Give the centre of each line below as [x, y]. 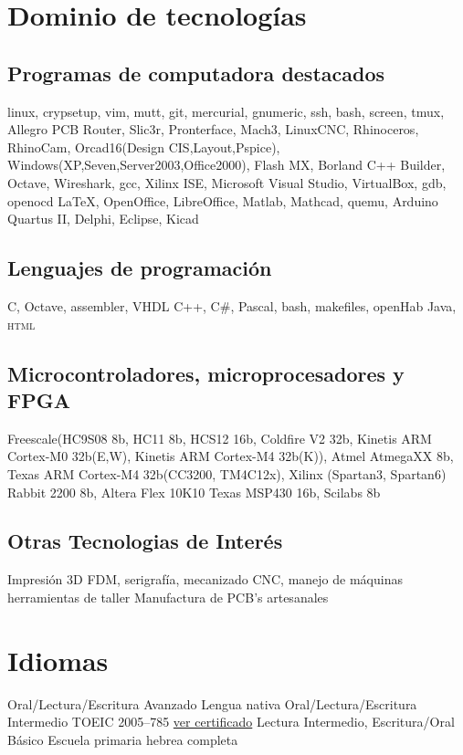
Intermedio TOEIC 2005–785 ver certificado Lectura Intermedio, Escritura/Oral [231, 722]
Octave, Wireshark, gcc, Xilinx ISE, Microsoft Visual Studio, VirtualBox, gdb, [227, 182]
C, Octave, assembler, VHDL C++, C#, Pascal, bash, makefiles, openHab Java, [232, 305]
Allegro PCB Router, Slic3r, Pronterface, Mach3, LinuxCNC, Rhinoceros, [213, 129]
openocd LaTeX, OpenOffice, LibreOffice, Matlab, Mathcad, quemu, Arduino [223, 200]
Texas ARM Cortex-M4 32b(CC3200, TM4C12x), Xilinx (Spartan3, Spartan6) [227, 473]
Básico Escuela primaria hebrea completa [123, 739]
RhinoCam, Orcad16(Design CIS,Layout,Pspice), [144, 147]
